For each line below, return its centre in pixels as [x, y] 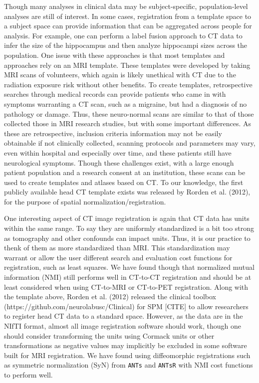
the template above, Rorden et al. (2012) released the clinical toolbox [110, 296]
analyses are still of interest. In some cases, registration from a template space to [128, 16]
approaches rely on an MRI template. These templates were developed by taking [127, 65]
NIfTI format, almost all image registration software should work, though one [123, 326]
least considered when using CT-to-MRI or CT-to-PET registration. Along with [126, 287]
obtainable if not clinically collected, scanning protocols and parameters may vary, [130, 143]
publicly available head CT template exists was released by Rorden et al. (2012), [127, 192]
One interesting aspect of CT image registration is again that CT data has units [127, 218]
